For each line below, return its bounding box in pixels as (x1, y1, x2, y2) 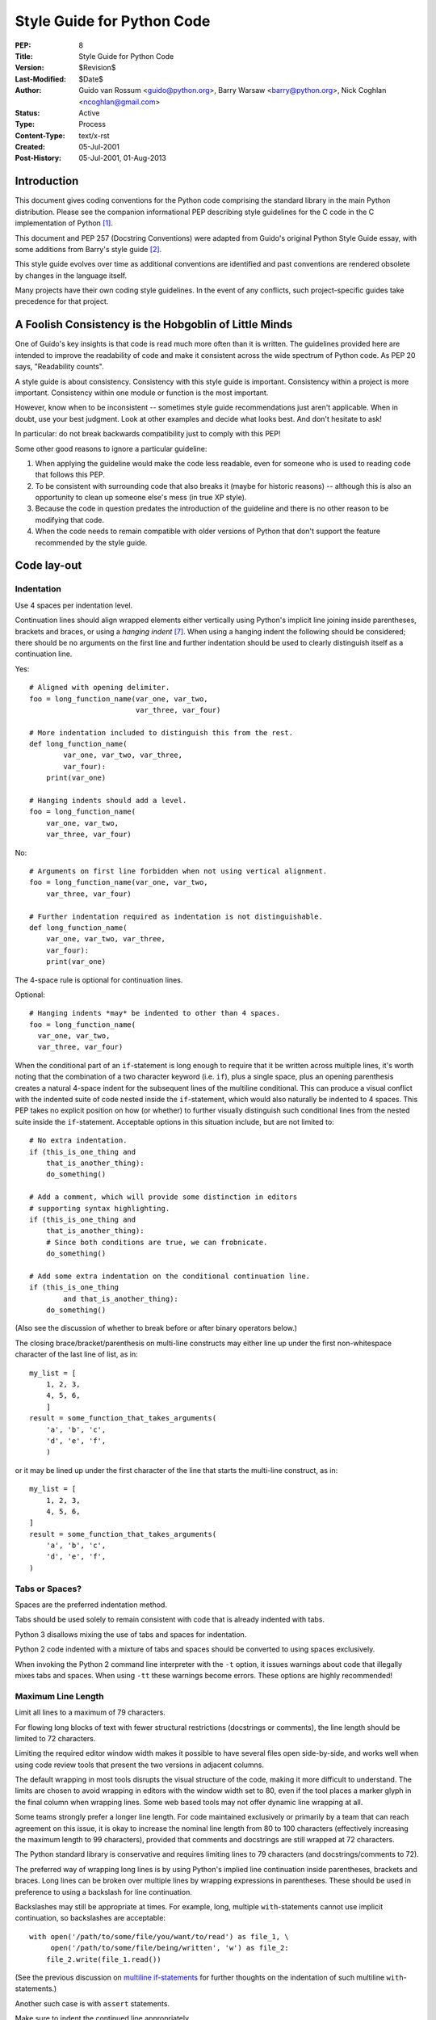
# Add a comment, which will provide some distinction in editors (29, 1193, 298, 1201)
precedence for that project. (15, 297, 109, 306)
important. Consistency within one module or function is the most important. (15, 388, 269, 398)
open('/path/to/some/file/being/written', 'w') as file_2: (50, 1943, 290, 1953)
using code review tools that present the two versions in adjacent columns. (15, 1760, 265, 1770)
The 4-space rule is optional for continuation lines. (15, 974, 183, 985)
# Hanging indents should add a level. (29, 796, 187, 806)
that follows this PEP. (35, 469, 105, 480)
